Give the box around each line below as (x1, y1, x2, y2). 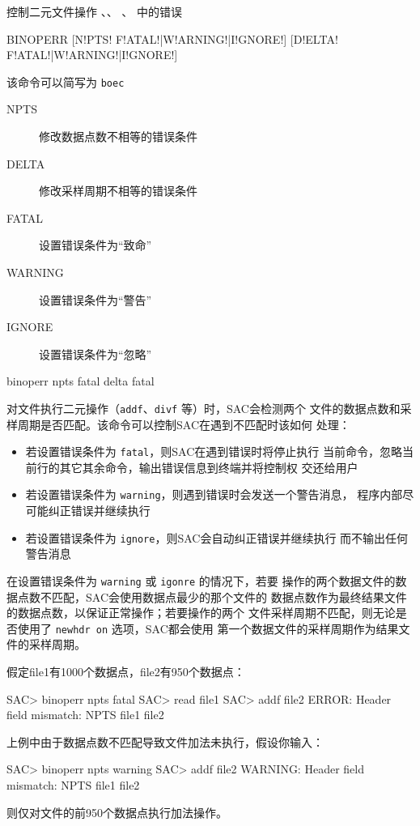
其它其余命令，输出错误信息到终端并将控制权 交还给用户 (59, 458, 358, 475)
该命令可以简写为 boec (6, 73, 125, 90)
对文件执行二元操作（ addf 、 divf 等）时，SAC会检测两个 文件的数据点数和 (6, 399, 401, 416)
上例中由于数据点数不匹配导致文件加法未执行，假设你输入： (6, 733, 324, 750)
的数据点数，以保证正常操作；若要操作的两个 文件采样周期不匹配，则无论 (6, 604, 396, 621)
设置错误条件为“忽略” (39, 345, 152, 362)
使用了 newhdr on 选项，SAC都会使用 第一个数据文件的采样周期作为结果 (17, 619, 399, 637)
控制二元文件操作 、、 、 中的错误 (6, 3, 182, 19)
